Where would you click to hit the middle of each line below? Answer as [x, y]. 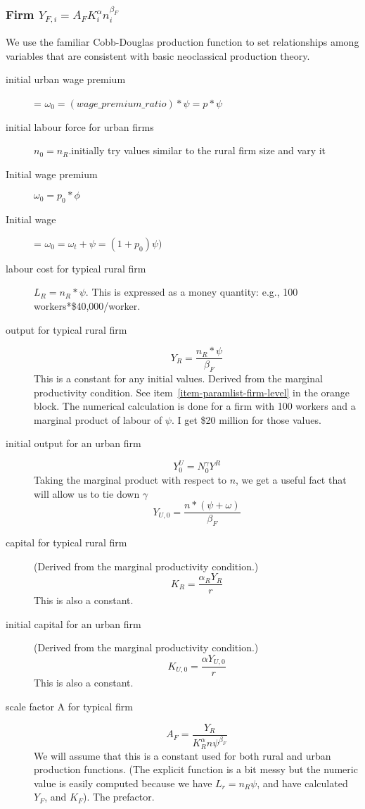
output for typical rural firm [66, 329]
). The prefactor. [119, 797]
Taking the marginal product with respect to [130, 479]
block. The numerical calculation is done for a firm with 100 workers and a [195, 406]
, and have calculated [302, 783]
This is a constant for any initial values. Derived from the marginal [178, 378]
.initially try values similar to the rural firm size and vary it [197, 150]
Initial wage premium [52, 174]
